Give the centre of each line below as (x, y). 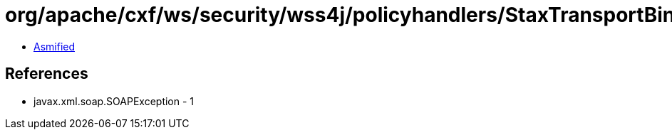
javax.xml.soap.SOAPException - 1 (114, 101)
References (47, 74)
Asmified (55, 46)
